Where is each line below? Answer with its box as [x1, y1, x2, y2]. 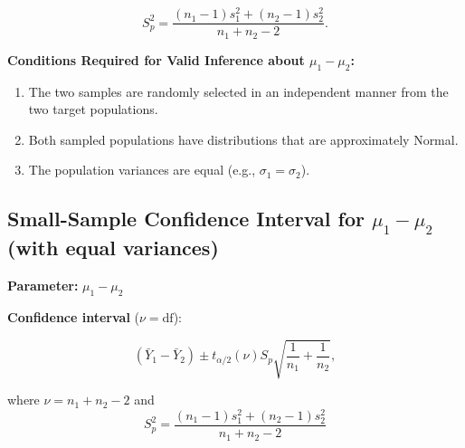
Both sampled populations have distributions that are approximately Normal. [28, 129, 459, 148]
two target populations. [28, 100, 158, 119]
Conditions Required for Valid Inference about [7, 50, 305, 69]
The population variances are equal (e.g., [28, 160, 256, 179]
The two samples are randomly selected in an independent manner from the [28, 81, 449, 100]
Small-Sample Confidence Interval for [7, 205, 365, 233]
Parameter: [7, 276, 79, 295]
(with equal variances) [7, 234, 219, 262]
